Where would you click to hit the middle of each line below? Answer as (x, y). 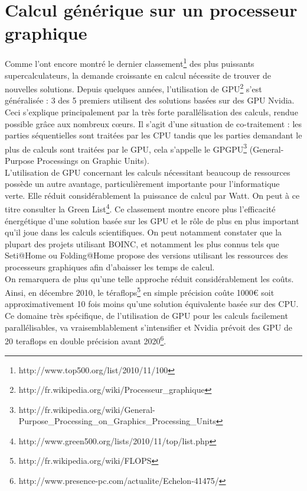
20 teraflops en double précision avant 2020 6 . (86, 340)
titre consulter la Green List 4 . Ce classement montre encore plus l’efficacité (140, 208)
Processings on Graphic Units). (93, 161)
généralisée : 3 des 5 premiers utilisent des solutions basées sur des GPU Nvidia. (150, 100)
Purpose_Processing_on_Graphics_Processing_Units (117, 421)
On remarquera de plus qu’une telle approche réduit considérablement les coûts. (149, 278)
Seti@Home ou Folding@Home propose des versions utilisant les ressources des (146, 255)
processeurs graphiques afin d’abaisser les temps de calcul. (110, 267)
